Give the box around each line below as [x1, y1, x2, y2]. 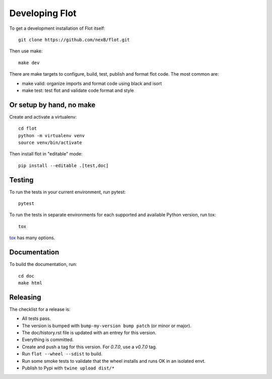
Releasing [9, 293, 41, 301]
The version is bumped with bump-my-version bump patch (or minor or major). [22, 322, 191, 329]
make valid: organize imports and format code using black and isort [22, 80, 162, 86]
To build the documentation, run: [9, 261, 78, 267]
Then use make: [9, 48, 43, 54]
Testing [9, 176, 34, 184]
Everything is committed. [22, 337, 74, 343]
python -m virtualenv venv [18, 133, 85, 138]
